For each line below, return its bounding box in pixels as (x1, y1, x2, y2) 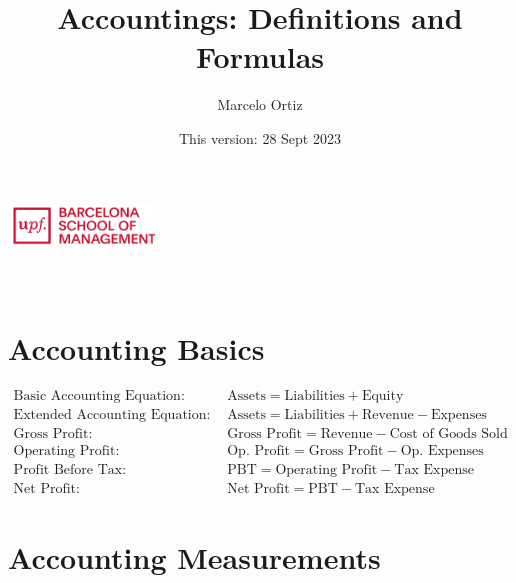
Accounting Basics (8, 328, 265, 369)
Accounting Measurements (8, 536, 381, 577)
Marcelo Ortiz (217, 94, 303, 115)
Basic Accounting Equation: (13, 389, 185, 404)
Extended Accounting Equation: (13, 408, 211, 423)
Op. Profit (227, 443, 291, 458)
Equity (361, 389, 404, 404)
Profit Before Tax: (13, 462, 127, 477)
